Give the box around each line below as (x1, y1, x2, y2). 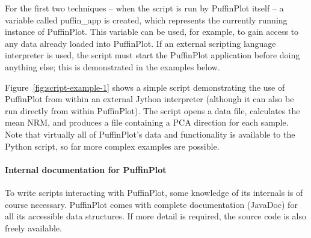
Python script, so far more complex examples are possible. (5, 139, 220, 152)
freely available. (5, 221, 62, 234)
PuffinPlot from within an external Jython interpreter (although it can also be (5, 93, 294, 105)
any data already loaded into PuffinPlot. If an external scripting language (5, 37, 276, 49)
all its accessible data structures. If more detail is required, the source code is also (5, 210, 306, 222)
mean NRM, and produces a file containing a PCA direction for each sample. (5, 116, 289, 129)
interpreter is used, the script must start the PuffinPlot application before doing (5, 49, 300, 61)
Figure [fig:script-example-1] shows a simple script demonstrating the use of (5, 81, 285, 93)
